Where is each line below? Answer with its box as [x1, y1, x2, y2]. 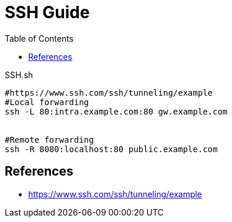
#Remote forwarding [5, 134, 94, 144]
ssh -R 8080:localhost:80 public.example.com [5, 144, 218, 154]
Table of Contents [5, 33, 74, 43]
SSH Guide [5, 2, 90, 22]
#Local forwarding [5, 97, 89, 107]
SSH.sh [5, 69, 33, 80]
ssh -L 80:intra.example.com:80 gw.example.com [5, 106, 228, 116]
